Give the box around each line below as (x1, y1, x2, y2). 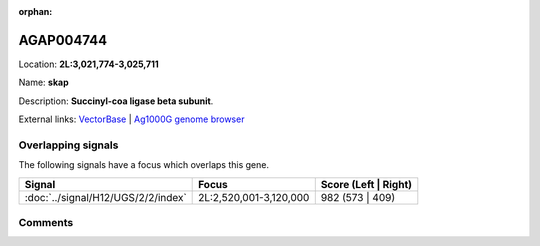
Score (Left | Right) (320, 177, 413, 191)
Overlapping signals (18, 138, 119, 152)
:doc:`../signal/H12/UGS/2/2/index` (24, 190, 187, 204)
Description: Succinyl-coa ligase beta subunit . (18, 95, 214, 107)
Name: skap (18, 76, 69, 89)
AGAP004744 (18, 31, 108, 49)
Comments (18, 215, 74, 229)
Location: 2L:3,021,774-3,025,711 (18, 58, 159, 70)
